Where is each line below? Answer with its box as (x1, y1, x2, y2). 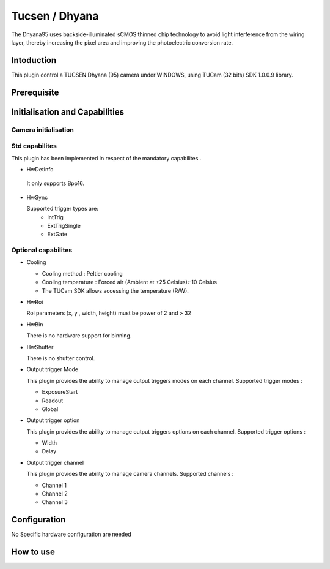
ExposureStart (42, 388, 78, 396)
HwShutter (26, 343, 54, 350)
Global (42, 405, 59, 413)
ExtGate (47, 230, 67, 238)
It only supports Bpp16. (26, 179, 85, 187)
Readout (42, 397, 64, 404)
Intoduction (11, 55, 57, 66)
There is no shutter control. (26, 354, 95, 361)
